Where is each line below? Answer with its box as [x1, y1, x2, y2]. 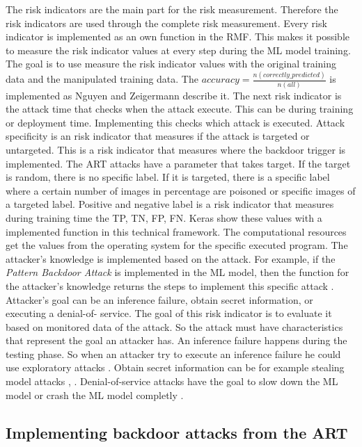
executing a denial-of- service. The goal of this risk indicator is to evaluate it [6, 306, 332, 320]
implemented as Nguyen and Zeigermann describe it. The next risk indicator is [6, 88, 342, 102]
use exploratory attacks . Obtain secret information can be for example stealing [6, 360, 345, 375]
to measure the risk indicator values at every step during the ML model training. [6, 42, 351, 57]
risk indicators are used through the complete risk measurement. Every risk [6, 15, 327, 30]
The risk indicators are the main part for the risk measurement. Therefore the [6, 2, 338, 16]
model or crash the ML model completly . [6, 387, 184, 402]
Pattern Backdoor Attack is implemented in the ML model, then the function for [6, 265, 349, 279]
